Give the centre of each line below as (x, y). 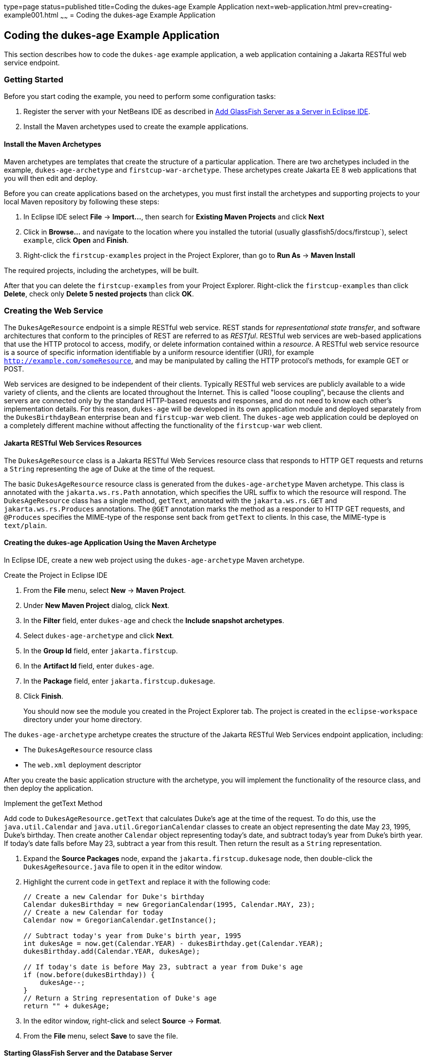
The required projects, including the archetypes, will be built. (101, 270)
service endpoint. (32, 62)
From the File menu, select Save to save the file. (101, 1036)
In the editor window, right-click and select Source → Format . (123, 1021)
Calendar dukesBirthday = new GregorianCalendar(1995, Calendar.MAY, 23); (169, 904)
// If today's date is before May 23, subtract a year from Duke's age (163, 967)
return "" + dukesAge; (67, 1006)
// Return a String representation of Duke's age (120, 998)
